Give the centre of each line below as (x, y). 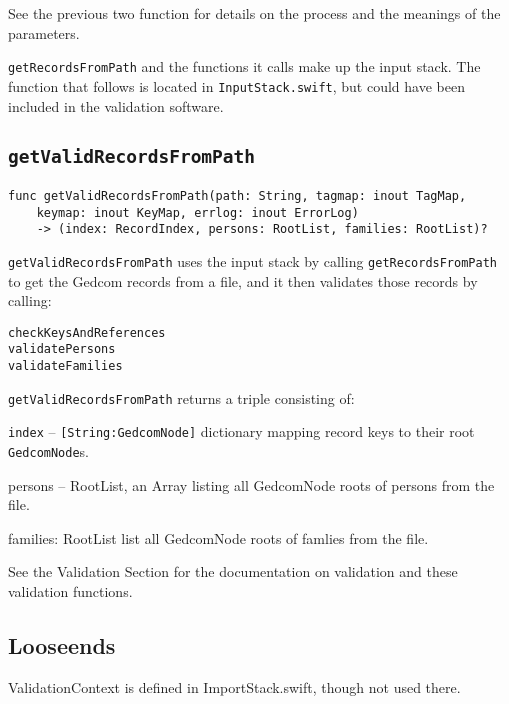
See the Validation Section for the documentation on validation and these (233, 571)
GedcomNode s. (49, 450)
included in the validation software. (116, 105)
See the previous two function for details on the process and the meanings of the (254, 13)
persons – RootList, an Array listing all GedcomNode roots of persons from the (251, 484)
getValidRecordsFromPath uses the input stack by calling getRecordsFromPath (252, 260)
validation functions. (70, 591)
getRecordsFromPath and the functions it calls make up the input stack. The (244, 66)
